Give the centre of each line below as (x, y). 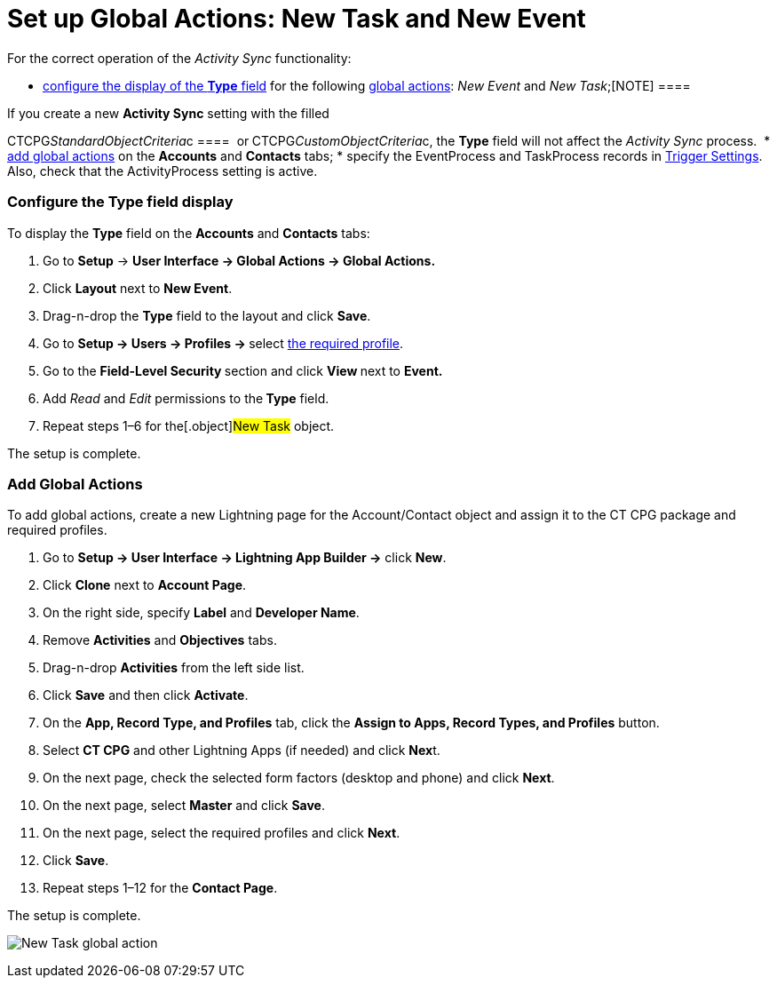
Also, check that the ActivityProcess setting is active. (163, 171)
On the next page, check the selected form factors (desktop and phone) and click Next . (299, 778)
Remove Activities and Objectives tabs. (160, 640)
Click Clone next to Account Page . (145, 585)
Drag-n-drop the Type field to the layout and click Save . (207, 315)
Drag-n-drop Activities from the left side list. (174, 668)
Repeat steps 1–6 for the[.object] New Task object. (189, 425)
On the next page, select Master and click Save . (184, 806)
